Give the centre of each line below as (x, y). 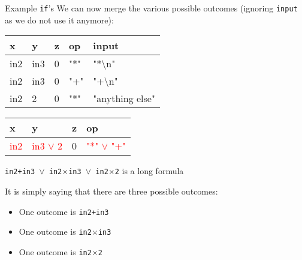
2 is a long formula (149, 171)
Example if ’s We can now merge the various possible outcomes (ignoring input (151, 8)
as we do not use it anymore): (59, 20)
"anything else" (124, 98)
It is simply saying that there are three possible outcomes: (111, 191)
